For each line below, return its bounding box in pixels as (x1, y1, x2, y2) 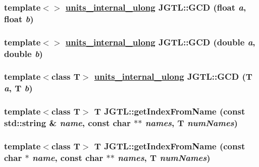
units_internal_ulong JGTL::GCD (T (94, 70, 252, 83)
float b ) (4, 12, 34, 25)
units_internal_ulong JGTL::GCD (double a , (65, 35, 255, 48)
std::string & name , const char (4, 117, 131, 129)
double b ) (4, 47, 43, 60)
